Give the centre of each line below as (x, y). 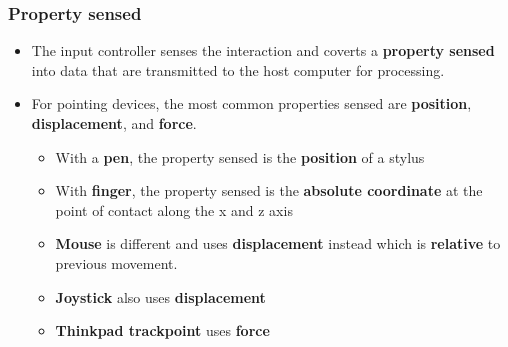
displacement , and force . (114, 123)
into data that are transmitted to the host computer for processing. (238, 69)
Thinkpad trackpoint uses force (162, 330)
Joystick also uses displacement (160, 296)
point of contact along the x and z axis (174, 209)
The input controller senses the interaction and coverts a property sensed (263, 50)
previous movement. (116, 262)
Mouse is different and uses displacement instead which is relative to (278, 243)
